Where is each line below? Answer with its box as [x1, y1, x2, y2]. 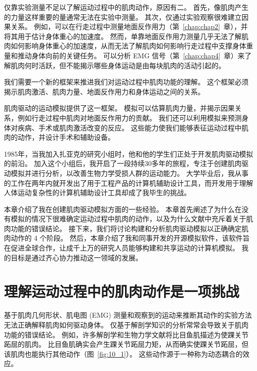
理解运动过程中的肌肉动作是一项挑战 [4, 281, 240, 301]
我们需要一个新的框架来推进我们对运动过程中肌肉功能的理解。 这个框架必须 [4, 77, 249, 87]
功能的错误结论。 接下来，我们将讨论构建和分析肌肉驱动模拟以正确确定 [10, 223, 242, 233]
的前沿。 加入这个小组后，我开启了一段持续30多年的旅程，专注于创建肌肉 [4, 158, 242, 168]
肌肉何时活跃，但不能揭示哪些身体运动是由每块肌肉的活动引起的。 [10, 60, 225, 70]
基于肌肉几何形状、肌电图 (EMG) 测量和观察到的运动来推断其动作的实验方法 [4, 310, 252, 320]
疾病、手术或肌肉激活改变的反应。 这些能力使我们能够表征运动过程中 [17, 122, 242, 132]
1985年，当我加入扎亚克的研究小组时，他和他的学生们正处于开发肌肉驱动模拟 [4, 148, 253, 159]
